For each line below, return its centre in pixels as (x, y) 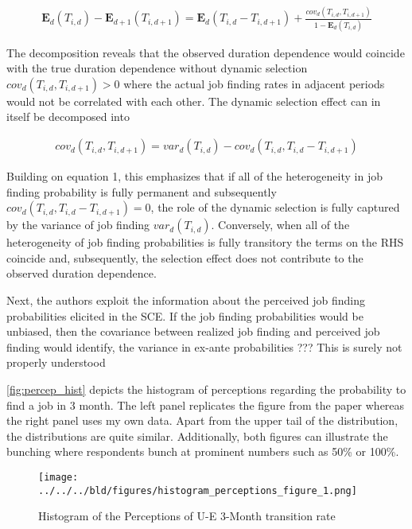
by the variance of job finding (78, 225)
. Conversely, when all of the (280, 225)
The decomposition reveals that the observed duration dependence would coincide (206, 52)
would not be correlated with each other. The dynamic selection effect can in (194, 101)
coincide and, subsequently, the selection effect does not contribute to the (185, 257)
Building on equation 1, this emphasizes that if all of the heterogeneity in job (194, 176)
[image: (58, 477)
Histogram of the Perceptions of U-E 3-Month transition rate (187, 516)
